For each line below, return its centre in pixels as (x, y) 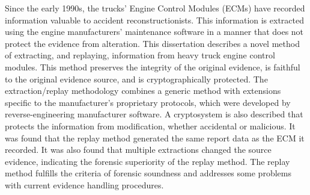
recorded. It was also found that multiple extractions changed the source (138, 150)
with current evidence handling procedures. (84, 184)
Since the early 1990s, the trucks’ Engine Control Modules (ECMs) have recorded (155, 8)
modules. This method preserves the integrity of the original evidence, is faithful (153, 67)
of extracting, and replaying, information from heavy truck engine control (140, 55)
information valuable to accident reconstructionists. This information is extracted (154, 20)
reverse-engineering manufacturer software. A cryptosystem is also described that (154, 114)
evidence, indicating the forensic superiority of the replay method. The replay (147, 161)
